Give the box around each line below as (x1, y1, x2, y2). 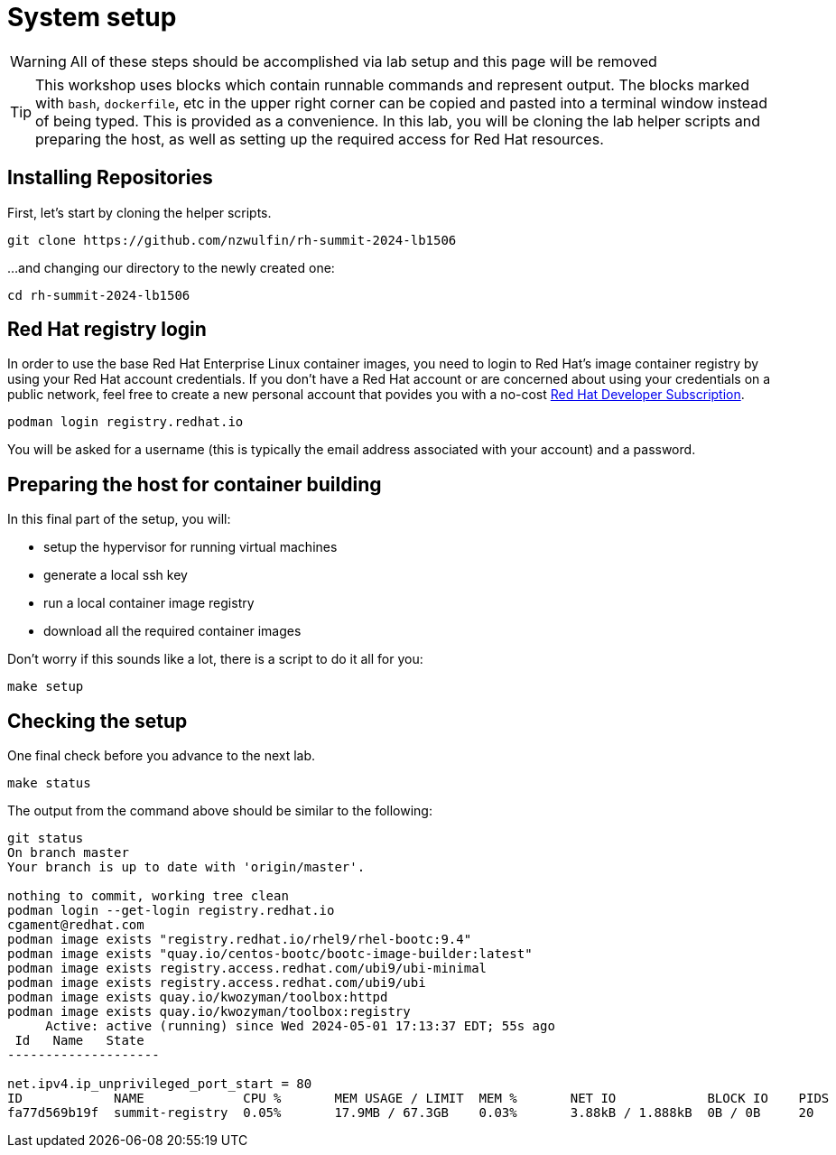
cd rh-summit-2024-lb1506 (7, 287, 190, 303)
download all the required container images (43, 623, 302, 639)
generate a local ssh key (43, 567, 188, 583)
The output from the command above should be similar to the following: (7, 803, 432, 819)
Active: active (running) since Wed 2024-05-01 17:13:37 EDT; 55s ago (45, 1019, 555, 1034)
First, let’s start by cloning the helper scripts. (7, 204, 272, 220)
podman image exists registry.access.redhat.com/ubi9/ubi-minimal (7, 961, 488, 976)
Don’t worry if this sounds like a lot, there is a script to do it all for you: (7, 651, 423, 667)
